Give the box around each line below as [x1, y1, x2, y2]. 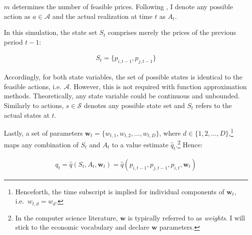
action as [4, 11, 31, 21]
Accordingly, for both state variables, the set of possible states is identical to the [4, 72, 243, 82]
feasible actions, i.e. [4, 81, 62, 91]
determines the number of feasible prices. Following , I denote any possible [12, 1, 233, 11]
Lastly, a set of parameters [4, 127, 83, 138]
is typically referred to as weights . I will [128, 212, 245, 222]
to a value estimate [112, 139, 169, 149]
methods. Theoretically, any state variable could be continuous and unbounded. [4, 91, 240, 101]
